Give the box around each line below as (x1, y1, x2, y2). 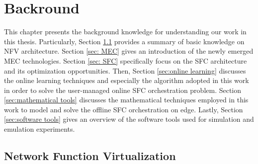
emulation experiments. (4, 124, 75, 134)
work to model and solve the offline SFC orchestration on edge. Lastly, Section (4, 104, 243, 114)
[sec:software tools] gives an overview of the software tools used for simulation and (4, 114, 254, 124)
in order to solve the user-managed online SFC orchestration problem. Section (4, 84, 242, 95)
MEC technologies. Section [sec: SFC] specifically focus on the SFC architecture (4, 55, 247, 66)
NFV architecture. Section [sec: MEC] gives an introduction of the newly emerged (4, 46, 254, 56)
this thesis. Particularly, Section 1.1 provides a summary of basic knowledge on (4, 36, 245, 46)
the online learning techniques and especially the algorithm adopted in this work (4, 75, 249, 85)
